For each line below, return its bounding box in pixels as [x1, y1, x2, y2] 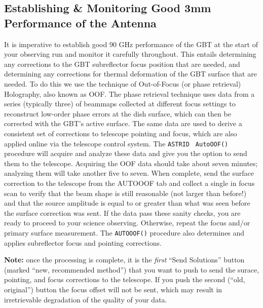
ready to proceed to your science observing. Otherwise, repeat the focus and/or [4, 217, 250, 228]
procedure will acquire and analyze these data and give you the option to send [4, 148, 247, 159]
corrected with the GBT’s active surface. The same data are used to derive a [4, 118, 242, 129]
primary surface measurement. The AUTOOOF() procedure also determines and [4, 227, 245, 238]
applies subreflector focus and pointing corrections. [4, 237, 162, 248]
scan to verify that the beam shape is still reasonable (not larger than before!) [4, 187, 247, 198]
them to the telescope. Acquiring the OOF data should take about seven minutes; [4, 158, 258, 168]
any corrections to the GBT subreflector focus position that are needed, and [4, 58, 240, 69]
